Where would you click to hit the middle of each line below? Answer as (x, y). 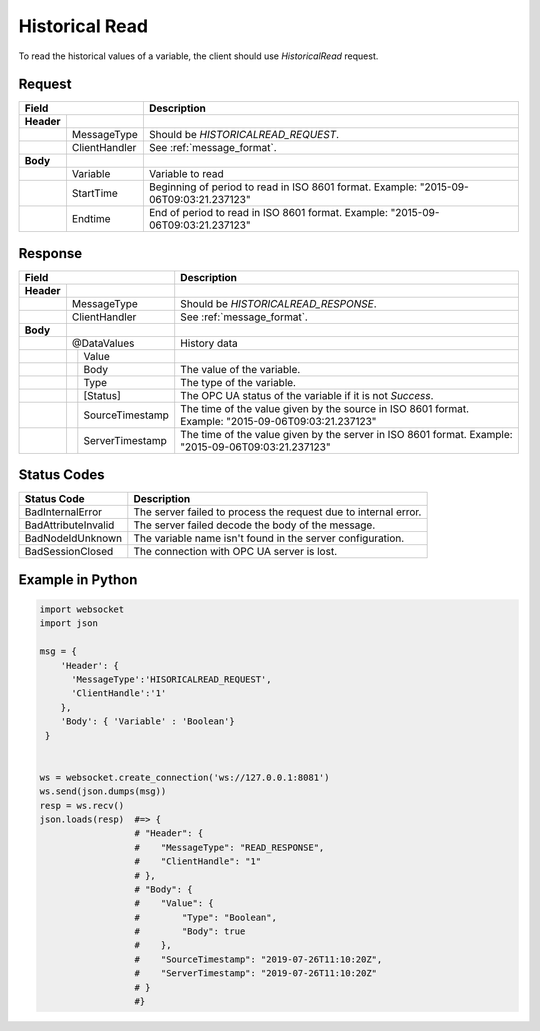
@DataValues (103, 343)
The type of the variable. (238, 382)
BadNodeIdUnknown (73, 538)
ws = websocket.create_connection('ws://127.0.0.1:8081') (184, 777)
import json (69, 623)
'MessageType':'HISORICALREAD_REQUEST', (171, 679)
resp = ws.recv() (82, 805)
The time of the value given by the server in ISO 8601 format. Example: (347, 434)
